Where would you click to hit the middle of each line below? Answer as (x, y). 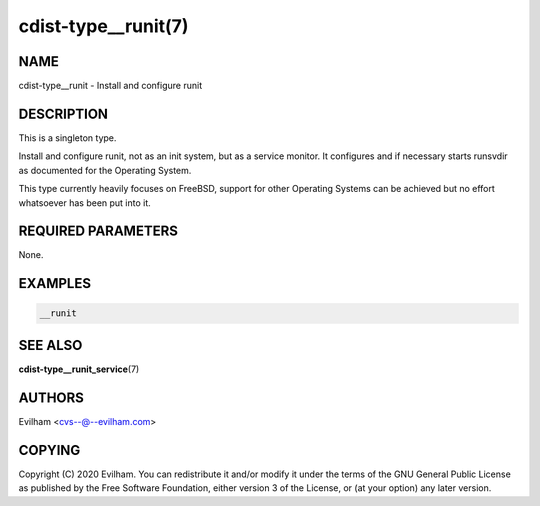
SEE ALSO (50, 345)
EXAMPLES (55, 283)
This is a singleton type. (67, 137)
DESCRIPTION (63, 113)
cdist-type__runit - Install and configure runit (110, 86)
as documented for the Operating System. (105, 170)
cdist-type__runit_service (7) (79, 369)
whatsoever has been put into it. (85, 202)
